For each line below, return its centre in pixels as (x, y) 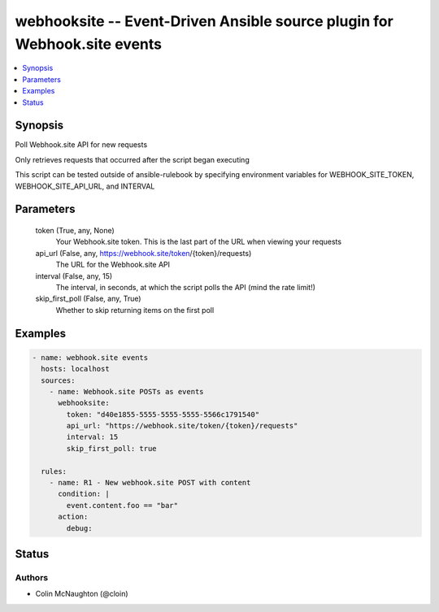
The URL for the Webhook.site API (113, 265)
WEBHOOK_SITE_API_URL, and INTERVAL (85, 186)
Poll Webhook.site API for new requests (81, 145)
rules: (54, 471)
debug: (79, 528)
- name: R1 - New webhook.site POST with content (150, 483)
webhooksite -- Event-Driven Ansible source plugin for (204, 21)
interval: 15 (92, 437)
